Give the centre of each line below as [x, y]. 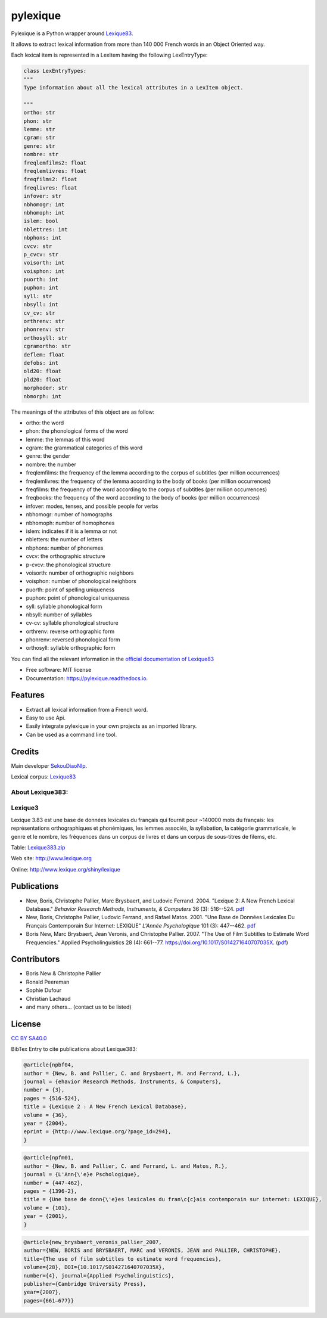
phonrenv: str [44, 330]
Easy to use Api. [46, 718]
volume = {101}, [47, 1208]
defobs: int [41, 363]
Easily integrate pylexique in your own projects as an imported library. [111, 726]
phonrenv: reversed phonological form [73, 640]
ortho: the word [45, 423]
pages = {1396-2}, [50, 1191]
